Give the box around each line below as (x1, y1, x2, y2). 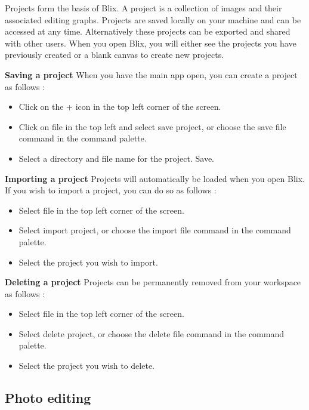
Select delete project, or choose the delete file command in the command (18, 327, 285, 340)
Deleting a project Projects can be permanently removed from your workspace (5, 276, 301, 288)
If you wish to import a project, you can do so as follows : (5, 184, 217, 196)
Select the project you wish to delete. (18, 359, 155, 372)
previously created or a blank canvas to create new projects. (5, 48, 224, 61)
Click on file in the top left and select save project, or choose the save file (18, 120, 286, 132)
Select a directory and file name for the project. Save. (18, 152, 215, 164)
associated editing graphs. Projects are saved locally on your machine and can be (5, 13, 301, 26)
